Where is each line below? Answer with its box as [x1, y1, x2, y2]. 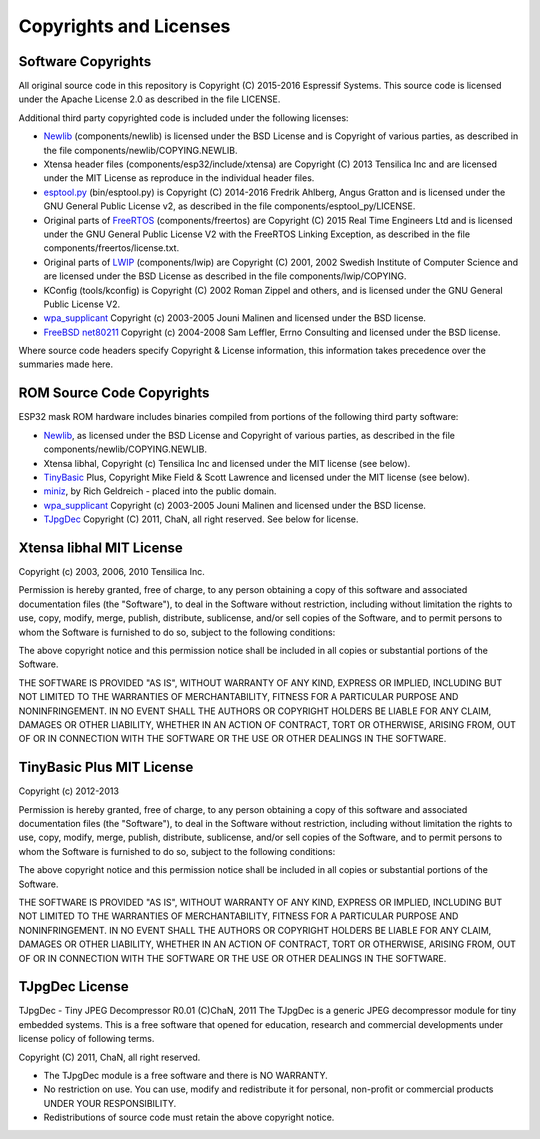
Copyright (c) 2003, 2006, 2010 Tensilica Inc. [18, 566, 205, 578]
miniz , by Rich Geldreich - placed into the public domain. [43, 485, 277, 497]
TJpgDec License [18, 978, 129, 995]
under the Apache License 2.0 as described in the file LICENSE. [18, 93, 281, 105]
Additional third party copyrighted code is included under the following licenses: [18, 111, 349, 124]
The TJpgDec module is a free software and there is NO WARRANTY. [43, 1070, 329, 1081]
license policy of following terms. [18, 1033, 155, 1045]
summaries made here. [18, 358, 114, 370]
